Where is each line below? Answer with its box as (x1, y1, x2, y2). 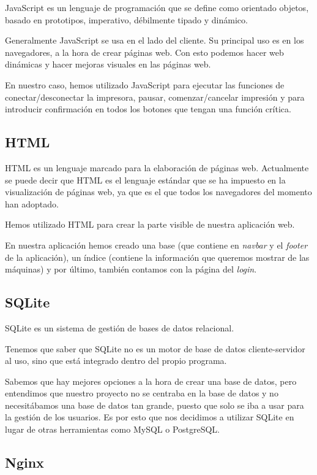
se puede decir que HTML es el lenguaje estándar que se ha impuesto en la (5, 173, 286, 186)
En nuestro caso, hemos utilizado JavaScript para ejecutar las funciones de (5, 78, 285, 91)
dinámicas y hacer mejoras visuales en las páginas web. (5, 58, 211, 71)
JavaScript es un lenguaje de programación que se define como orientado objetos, (5, 1, 309, 14)
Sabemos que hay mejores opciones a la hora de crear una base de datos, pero (5, 374, 297, 387)
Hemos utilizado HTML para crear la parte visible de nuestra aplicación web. (5, 218, 295, 231)
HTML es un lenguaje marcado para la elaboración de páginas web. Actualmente (5, 161, 309, 174)
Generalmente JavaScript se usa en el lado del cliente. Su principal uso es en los (5, 34, 304, 47)
